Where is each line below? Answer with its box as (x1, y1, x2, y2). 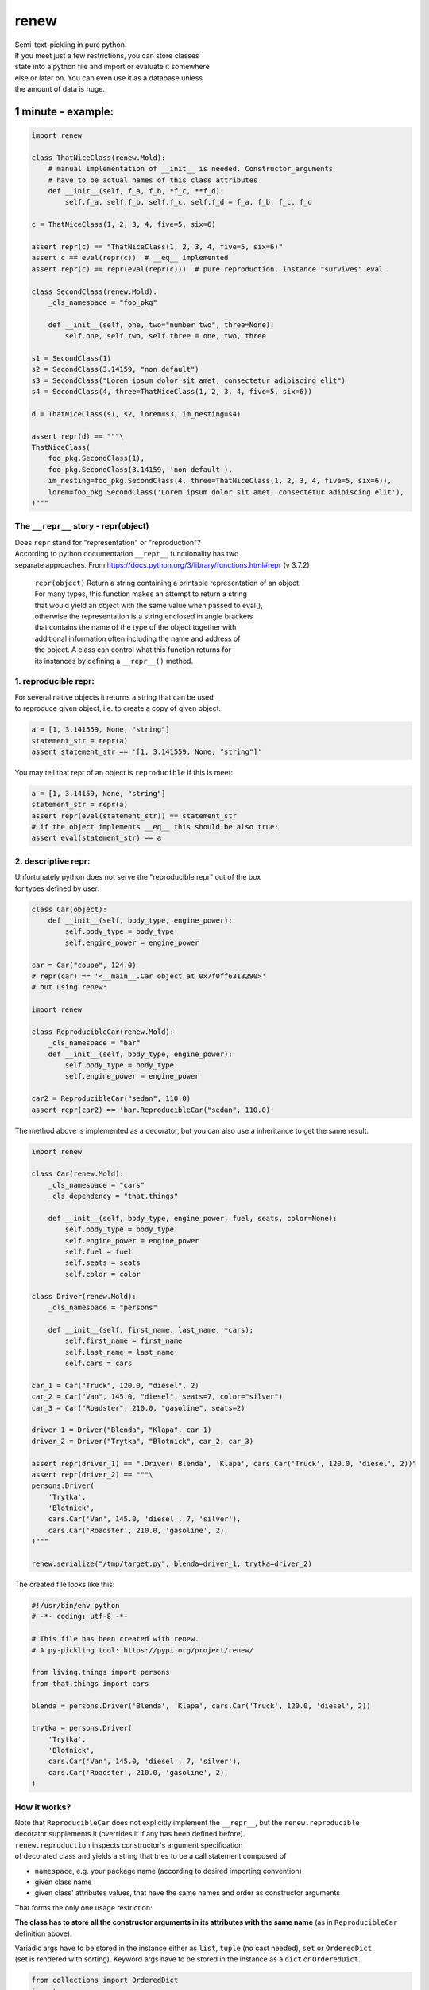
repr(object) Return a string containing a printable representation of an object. (34, 578, 301, 587)
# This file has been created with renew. (31, 1634, 199, 1644)
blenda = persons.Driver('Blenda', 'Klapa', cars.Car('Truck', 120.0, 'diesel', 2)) (31, 1701, 371, 1711)
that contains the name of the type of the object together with (34, 622, 237, 632)
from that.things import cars (31, 1679, 149, 1688)
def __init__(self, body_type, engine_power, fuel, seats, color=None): (48, 1214, 338, 1223)
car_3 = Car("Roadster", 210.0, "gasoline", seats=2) (31, 1403, 245, 1412)
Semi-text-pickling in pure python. (14, 40, 127, 49)
